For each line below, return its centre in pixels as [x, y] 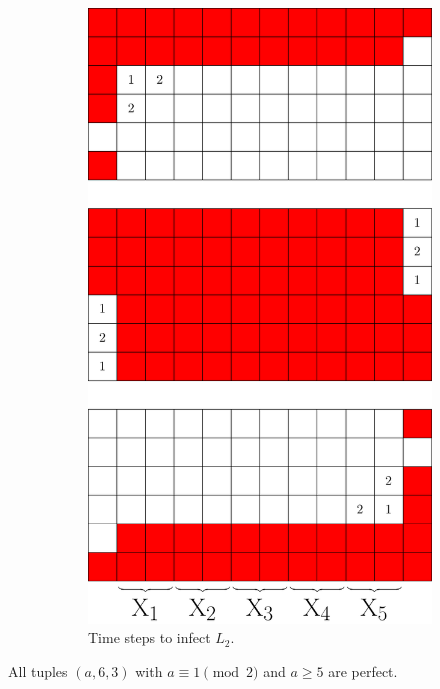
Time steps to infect [149, 637]
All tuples [38, 671]
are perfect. [363, 671]
